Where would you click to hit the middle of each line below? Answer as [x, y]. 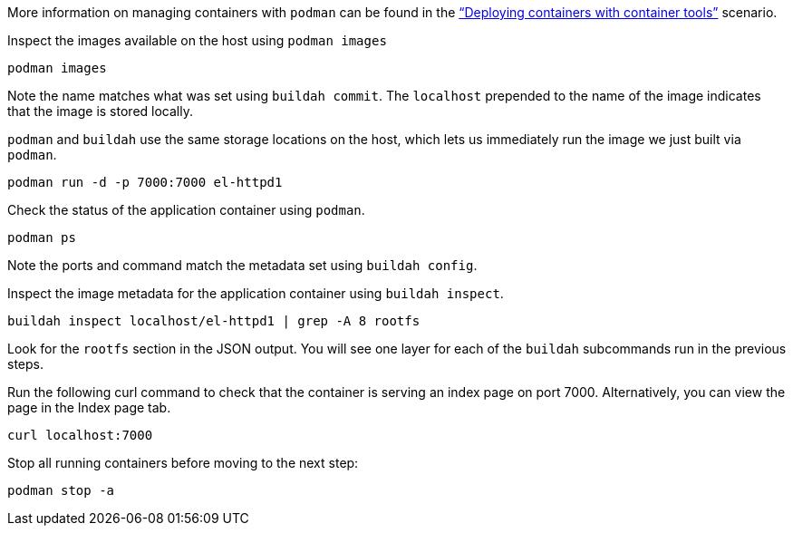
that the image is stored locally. [100, 111]
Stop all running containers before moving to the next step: [183, 463]
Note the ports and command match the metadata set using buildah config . [242, 265]
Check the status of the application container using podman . [186, 210]
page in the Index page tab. [89, 407]
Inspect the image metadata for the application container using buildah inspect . [256, 293]
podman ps [42, 237]
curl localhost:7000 [80, 435]
